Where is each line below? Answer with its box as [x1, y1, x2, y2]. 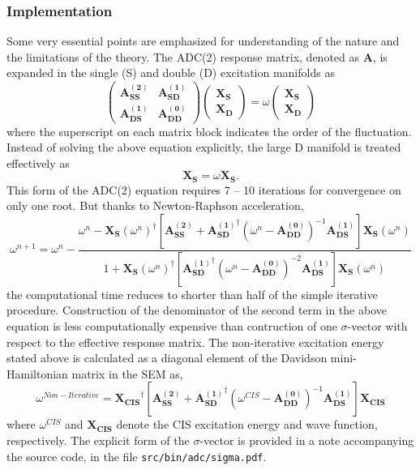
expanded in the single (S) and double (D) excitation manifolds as [6, 64, 335, 81]
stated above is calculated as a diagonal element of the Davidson [6, 349, 328, 366]
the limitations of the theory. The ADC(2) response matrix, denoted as [6, 48, 360, 65]
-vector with [347, 318, 408, 335]
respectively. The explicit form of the [6, 432, 190, 449]
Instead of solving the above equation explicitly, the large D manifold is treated [6, 139, 401, 156]
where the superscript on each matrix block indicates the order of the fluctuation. [6, 122, 412, 139]
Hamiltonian [6, 365, 68, 382]
